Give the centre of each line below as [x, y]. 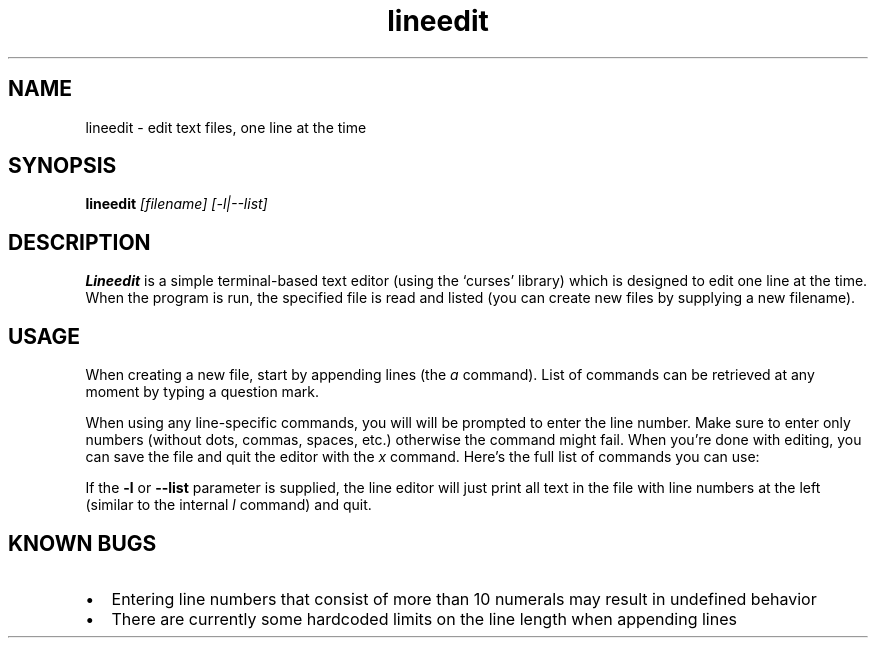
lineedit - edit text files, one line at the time [226, 127]
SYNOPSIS [62, 166]
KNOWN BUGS [82, 543]
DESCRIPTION [79, 242]
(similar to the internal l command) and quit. [228, 505]
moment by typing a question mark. [202, 392]
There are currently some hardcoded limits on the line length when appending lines [424, 618]
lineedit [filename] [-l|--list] [176, 204]
